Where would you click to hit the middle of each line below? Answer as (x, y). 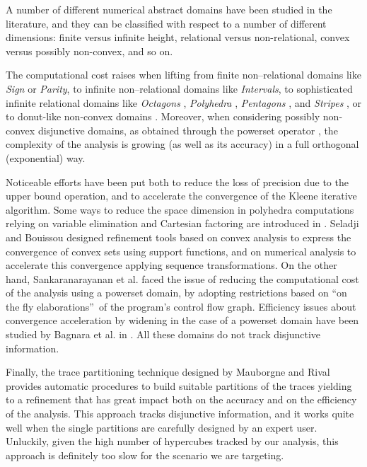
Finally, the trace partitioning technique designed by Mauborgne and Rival (168, 372)
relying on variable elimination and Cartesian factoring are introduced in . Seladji (182, 223)
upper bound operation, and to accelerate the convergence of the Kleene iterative (181, 196)
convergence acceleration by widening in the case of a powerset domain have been (182, 320)
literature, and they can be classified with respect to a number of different (166, 23)
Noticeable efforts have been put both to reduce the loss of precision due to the (177, 181)
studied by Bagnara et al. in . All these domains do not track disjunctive (163, 334)
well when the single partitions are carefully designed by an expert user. (162, 427)
